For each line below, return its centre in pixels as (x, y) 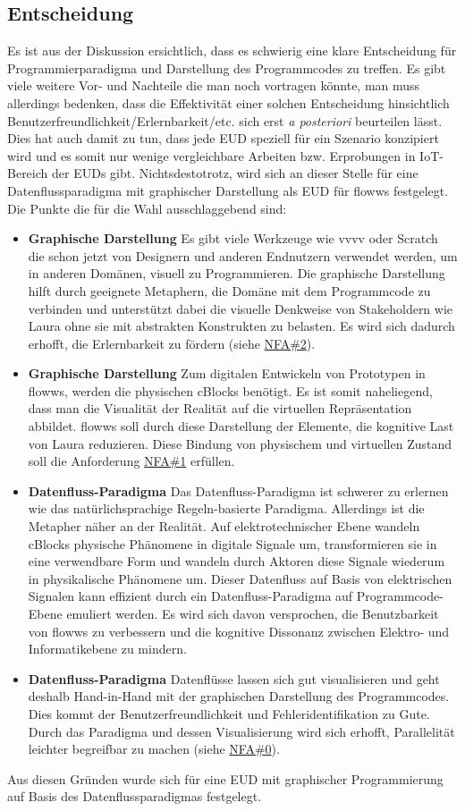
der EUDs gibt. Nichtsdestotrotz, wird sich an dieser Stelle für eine (235, 173)
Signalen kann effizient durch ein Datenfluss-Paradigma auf (190, 596)
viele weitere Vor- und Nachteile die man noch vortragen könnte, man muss (214, 85)
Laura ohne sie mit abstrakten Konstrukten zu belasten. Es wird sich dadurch (241, 326)
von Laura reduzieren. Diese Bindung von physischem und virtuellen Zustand (240, 443)
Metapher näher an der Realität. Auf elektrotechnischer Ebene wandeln (224, 526)
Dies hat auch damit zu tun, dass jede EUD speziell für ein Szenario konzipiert (223, 138)
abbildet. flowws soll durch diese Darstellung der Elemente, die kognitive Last (241, 426)
